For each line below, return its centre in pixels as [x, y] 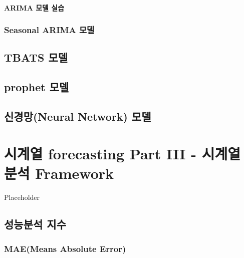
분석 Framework [59, 173]
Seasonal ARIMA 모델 [49, 30]
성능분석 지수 [35, 224]
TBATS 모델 [36, 57]
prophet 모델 [37, 87]
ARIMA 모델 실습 [34, 7]
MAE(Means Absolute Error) [65, 248]
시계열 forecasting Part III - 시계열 [122, 153]
